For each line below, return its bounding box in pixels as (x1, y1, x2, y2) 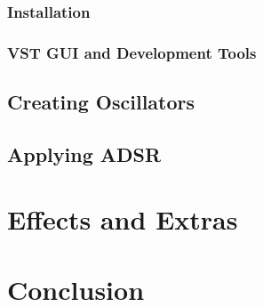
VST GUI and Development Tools (7, 41, 257, 63)
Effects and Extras (7, 201, 238, 238)
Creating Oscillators (7, 88, 195, 116)
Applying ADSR (7, 140, 162, 167)
